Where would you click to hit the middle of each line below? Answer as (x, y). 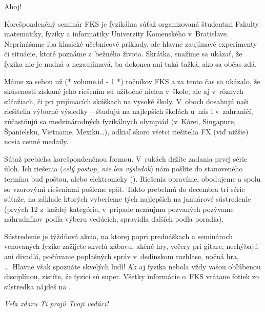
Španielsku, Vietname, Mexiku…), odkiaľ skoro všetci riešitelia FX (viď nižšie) (126, 131)
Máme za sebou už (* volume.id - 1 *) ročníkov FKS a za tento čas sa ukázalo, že (132, 81)
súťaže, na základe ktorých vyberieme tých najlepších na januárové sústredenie (128, 199)
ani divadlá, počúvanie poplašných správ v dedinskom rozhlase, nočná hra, (121, 256)
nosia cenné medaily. (36, 141)
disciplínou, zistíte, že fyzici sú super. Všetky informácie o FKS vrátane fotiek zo (131, 276)
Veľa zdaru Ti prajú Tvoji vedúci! (56, 304)
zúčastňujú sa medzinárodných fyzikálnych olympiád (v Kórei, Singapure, (120, 121)
